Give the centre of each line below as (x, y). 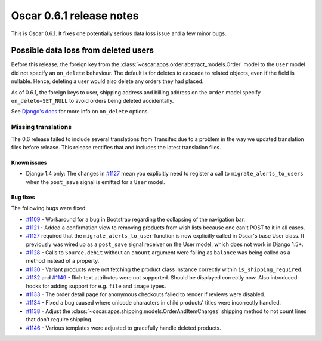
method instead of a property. (63, 261)
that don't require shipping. (59, 320)
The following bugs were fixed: (49, 208)
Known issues (29, 162)
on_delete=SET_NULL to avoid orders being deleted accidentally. (92, 101)
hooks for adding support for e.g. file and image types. (96, 286)
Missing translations (41, 127)
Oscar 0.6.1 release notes (75, 16)
